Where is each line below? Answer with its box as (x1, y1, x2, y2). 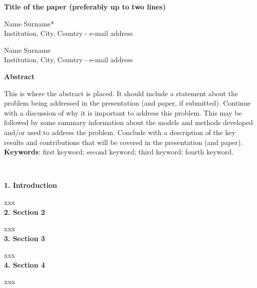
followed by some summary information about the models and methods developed (4, 117, 253, 128)
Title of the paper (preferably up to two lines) (4, 1, 166, 11)
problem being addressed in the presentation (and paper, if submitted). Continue (4, 98, 251, 108)
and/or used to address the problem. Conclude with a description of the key (4, 127, 236, 137)
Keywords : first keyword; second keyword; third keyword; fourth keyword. (4, 146, 234, 157)
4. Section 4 (4, 259, 45, 270)
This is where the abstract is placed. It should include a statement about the (4, 88, 238, 98)
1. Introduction (4, 180, 57, 190)
